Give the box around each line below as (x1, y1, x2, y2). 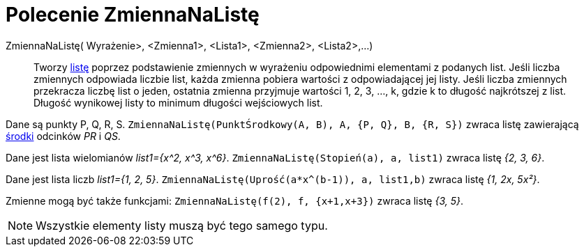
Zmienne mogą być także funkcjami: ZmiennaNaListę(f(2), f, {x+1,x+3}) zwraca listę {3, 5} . (6, 194, 463, 207)
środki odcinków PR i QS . (6, 129, 121, 142)
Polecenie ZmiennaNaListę (6, 3, 260, 26)
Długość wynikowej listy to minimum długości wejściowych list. (33, 96, 323, 109)
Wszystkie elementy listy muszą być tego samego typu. (36, 218, 328, 233)
